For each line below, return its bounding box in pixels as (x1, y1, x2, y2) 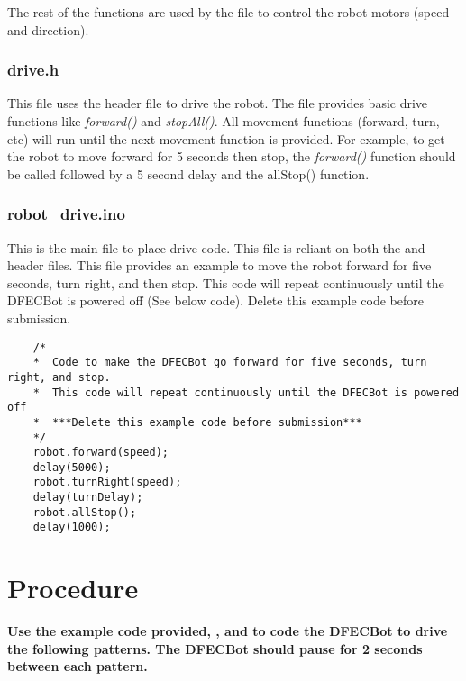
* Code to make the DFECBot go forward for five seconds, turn (32, 356, 427, 369)
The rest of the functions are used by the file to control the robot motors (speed (7, 3, 450, 21)
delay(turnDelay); (32, 491, 143, 504)
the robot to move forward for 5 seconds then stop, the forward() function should (7, 147, 456, 166)
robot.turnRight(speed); (32, 476, 182, 489)
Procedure (7, 569, 139, 606)
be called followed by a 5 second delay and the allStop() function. (7, 164, 370, 183)
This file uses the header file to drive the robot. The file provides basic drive (7, 94, 428, 113)
